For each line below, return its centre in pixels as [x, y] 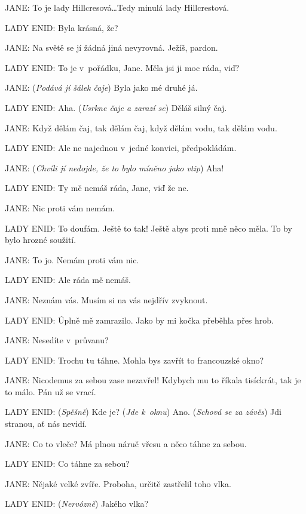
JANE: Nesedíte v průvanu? [57, 340]
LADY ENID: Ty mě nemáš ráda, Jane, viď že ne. [97, 188]
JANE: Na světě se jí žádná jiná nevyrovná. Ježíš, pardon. [111, 47]
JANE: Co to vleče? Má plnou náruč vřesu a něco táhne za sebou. [126, 443]
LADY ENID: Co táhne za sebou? [67, 464]
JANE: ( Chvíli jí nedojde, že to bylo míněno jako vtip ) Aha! [114, 167]
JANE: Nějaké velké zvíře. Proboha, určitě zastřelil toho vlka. [118, 483]
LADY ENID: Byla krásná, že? [62, 27]
